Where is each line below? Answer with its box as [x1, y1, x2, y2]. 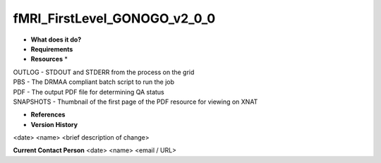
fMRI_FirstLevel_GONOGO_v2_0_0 [13, 11, 216, 26]
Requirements [30, 44, 73, 53]
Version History [30, 120, 78, 128]
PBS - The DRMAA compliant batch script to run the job [13, 78, 175, 86]
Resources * [30, 55, 68, 64]
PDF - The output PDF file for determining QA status [13, 87, 165, 96]
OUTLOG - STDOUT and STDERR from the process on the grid [13, 68, 195, 76]
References [30, 110, 66, 119]
